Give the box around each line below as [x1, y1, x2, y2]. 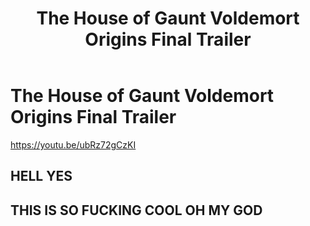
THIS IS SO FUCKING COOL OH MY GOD [10, 202, 263, 219]
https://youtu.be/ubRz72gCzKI [10, 138, 137, 151]
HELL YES [10, 168, 73, 185]
